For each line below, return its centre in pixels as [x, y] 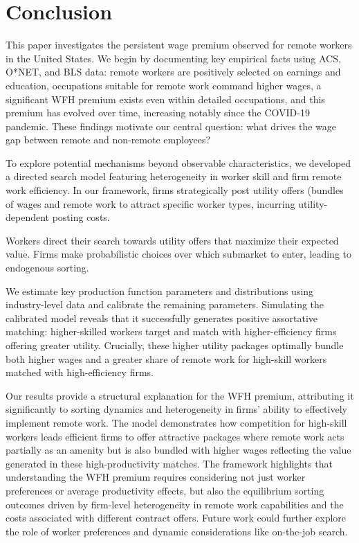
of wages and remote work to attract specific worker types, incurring [150, 203]
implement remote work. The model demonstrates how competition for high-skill [176, 422]
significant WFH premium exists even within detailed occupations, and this [165, 99]
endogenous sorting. [47, 268]
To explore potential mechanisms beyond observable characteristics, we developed [178, 162]
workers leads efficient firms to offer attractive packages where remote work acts [175, 436]
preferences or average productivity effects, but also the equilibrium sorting [165, 490]
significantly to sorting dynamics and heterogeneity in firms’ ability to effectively [176, 409]
